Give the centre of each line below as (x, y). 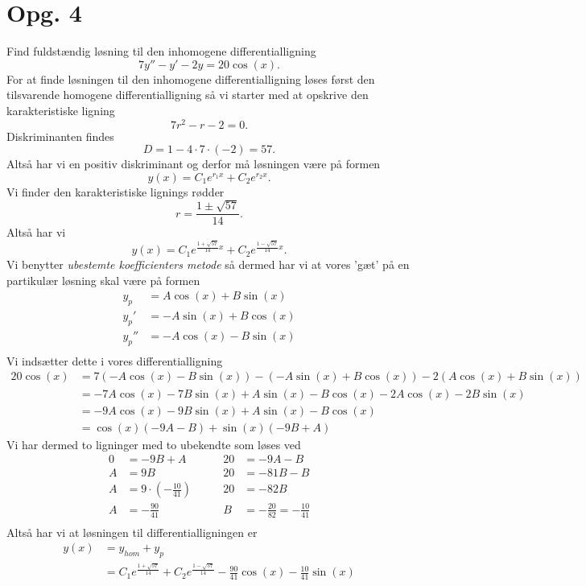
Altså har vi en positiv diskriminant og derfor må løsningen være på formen (194, 164)
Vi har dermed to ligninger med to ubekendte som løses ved (154, 444)
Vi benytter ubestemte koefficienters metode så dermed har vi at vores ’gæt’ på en (208, 264)
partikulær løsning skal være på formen (103, 280)
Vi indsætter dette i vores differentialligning (115, 360)
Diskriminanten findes (60, 136)
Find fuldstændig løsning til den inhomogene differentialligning (161, 51)
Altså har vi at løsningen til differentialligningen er (132, 532)
